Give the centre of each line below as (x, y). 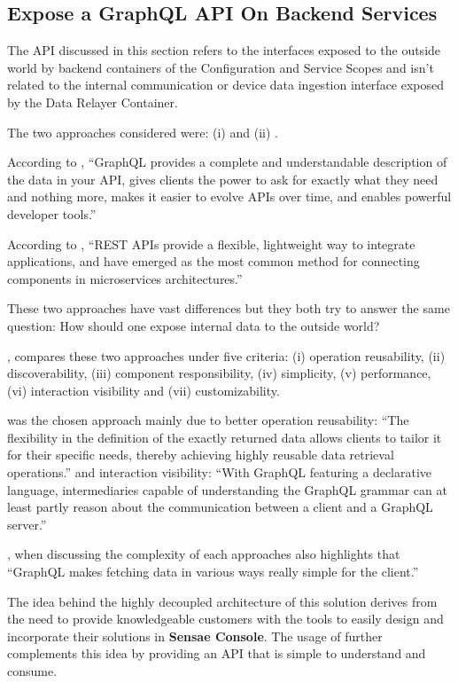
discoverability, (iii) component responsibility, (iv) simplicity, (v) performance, (219, 373)
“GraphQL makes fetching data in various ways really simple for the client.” (213, 572)
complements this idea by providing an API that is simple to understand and (217, 653)
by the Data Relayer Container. (93, 102)
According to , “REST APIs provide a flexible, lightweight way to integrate (211, 243)
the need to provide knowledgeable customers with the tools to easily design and (225, 619)
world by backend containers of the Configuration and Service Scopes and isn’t (221, 67)
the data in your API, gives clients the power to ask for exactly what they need (223, 179)
